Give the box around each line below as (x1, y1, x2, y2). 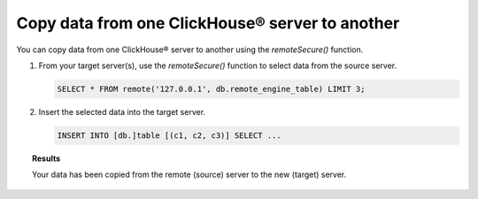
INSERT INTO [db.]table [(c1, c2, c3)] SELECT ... (57, 130, 282, 141)
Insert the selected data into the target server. (38, 106, 206, 117)
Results (32, 153, 61, 164)
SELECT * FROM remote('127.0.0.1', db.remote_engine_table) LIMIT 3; (57, 84, 366, 94)
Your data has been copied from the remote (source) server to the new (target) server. (32, 169, 347, 180)
